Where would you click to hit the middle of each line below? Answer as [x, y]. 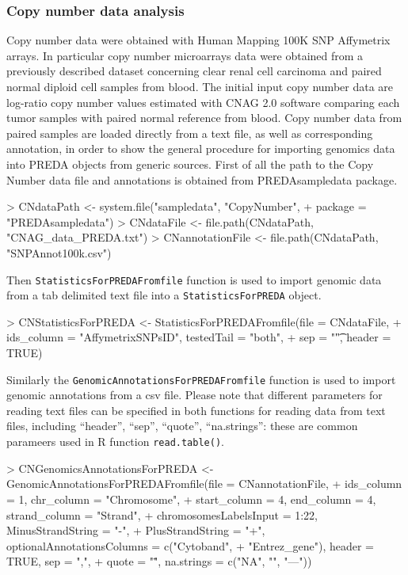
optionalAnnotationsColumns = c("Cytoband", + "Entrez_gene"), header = [190, 545]
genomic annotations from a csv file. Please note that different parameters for [194, 395]
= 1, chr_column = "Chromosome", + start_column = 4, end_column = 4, [191, 499]
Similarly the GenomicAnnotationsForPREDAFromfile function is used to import [201, 379]
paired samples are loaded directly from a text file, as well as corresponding [190, 133]
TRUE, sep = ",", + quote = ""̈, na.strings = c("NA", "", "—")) [159, 561]
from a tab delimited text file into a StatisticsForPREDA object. [164, 295]
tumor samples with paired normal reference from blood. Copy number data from [204, 118]
